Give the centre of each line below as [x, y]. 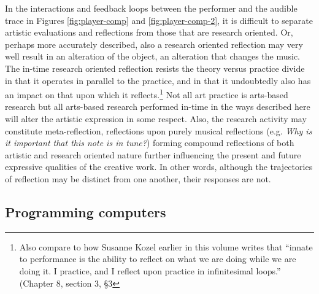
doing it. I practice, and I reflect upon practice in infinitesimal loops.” [150, 270]
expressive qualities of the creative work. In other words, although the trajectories [159, 167]
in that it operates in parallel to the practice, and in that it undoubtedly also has [158, 80]
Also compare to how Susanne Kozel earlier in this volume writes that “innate [166, 246]
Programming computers [86, 211]
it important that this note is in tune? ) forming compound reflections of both [150, 143]
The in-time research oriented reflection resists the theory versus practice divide [155, 68]
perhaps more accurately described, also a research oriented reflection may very [154, 44]
